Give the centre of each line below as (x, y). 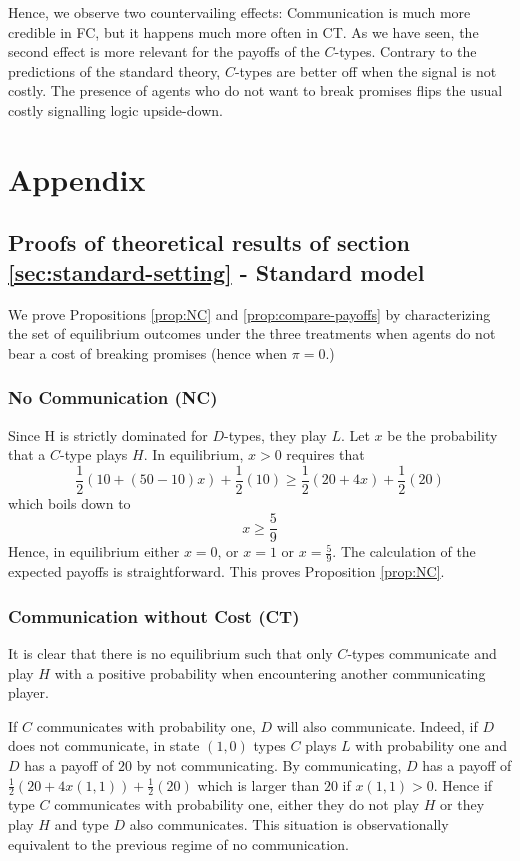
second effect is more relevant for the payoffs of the (164, 51)
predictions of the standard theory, (114, 70)
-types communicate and (422, 653)
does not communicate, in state (104, 745)
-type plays (94, 454)
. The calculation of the (404, 551)
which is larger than (258, 784)
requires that (325, 454)
